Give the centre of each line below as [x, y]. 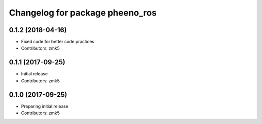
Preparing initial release [45, 106]
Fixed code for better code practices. [58, 42]
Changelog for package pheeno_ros [83, 13]
